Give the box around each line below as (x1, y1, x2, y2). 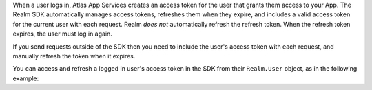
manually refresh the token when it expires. (12, 52, 136, 60)
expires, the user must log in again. (12, 30, 113, 38)
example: (12, 74, 39, 82)
